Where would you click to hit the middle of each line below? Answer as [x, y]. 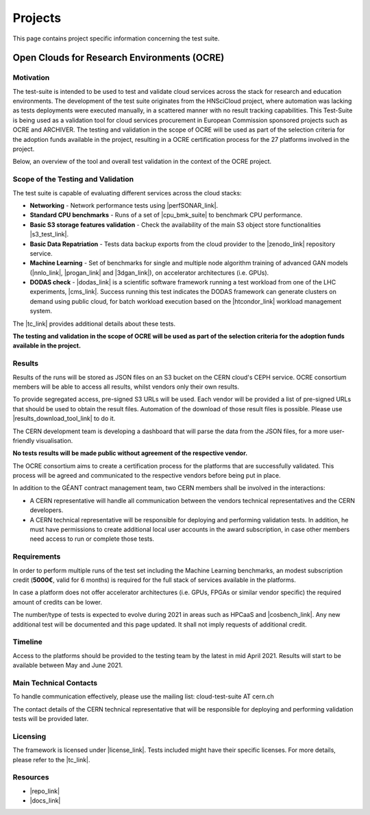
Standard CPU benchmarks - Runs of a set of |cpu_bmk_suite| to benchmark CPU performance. [166, 215]
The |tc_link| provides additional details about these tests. [94, 324]
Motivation [31, 77]
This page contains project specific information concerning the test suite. [116, 38]
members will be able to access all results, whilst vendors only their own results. [126, 387]
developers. [47, 510]
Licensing [29, 736]
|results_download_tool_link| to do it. [64, 419]
